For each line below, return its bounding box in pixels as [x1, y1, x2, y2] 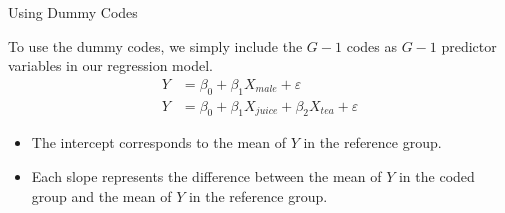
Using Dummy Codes [8, 2, 138, 22]
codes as [346, 35, 397, 56]
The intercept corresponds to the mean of [31, 132, 286, 153]
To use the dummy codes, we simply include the [8, 35, 303, 56]
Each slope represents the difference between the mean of [31, 166, 382, 187]
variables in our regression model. [8, 55, 213, 76]
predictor [441, 35, 497, 56]
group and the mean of [31, 185, 172, 206]
